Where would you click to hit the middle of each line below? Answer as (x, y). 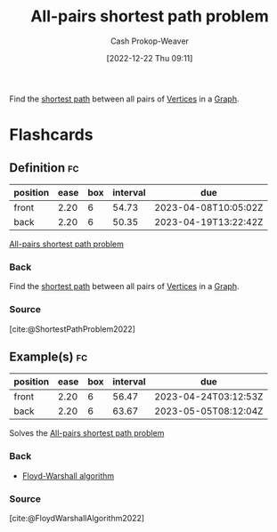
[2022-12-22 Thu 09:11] (150, 58)
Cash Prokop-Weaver (150, 41)
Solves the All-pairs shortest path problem (87, 433)
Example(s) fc (49, 356)
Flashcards (51, 135)
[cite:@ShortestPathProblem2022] (73, 329)
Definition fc (44, 168)
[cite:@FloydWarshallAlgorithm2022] (77, 518)
